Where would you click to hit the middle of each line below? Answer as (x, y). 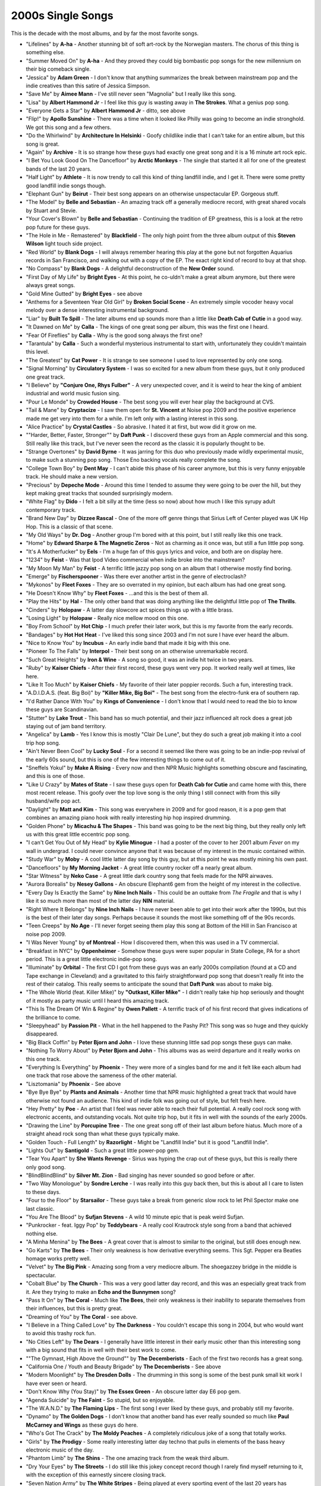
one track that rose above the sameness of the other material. (102, 1075)
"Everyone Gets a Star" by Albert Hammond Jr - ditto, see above (106, 111)
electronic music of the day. (60, 1450)
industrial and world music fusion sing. (73, 393)
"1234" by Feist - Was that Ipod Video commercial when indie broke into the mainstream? (135, 560)
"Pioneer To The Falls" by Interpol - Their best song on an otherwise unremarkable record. (137, 651)
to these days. (43, 1192)
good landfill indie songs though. (66, 185)
